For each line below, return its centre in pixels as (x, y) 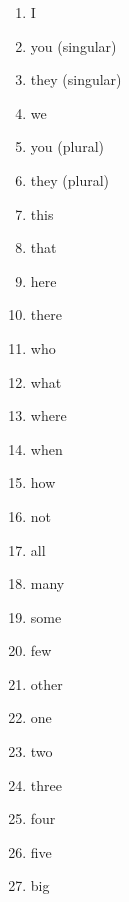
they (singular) (76, 79)
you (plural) (67, 146)
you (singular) (73, 45)
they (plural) (70, 179)
